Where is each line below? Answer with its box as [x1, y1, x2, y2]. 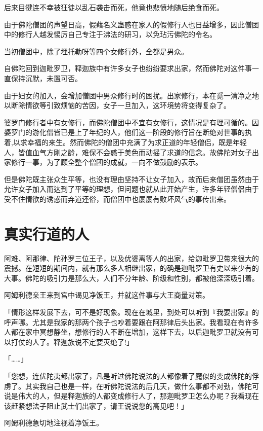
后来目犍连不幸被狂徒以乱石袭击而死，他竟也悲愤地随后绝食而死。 [4, 2, 224, 12]
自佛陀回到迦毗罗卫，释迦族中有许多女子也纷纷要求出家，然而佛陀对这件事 [4, 63, 252, 74]
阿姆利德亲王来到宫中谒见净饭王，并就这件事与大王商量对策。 [4, 290, 209, 300]
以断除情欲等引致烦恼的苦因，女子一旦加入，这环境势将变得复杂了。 [4, 100, 231, 111]
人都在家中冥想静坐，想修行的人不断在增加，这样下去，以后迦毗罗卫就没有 [4, 327, 252, 337]
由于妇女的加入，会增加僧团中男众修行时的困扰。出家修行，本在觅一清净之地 [4, 90, 259, 100]
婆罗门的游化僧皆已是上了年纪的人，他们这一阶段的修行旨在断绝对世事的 [4, 127, 245, 137]
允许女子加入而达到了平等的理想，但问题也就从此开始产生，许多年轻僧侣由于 [4, 184, 259, 194]
